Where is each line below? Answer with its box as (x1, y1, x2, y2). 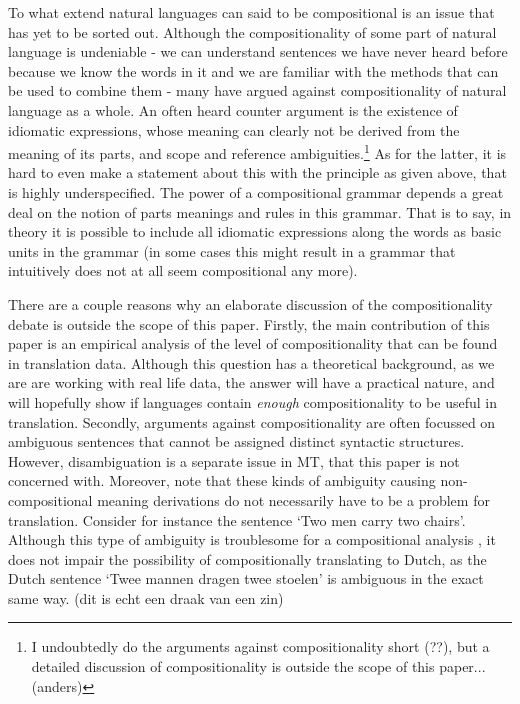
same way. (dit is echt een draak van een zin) (8, 587, 284, 608)
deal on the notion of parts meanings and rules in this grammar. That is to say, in (8, 201, 512, 222)
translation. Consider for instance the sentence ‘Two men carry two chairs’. (8, 509, 466, 530)
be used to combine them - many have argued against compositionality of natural (8, 80, 507, 101)
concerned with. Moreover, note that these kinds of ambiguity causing (8, 470, 436, 491)
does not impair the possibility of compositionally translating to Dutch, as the (8, 548, 487, 569)
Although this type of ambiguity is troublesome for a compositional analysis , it (8, 529, 496, 550)
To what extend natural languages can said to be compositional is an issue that (8, 2, 495, 22)
